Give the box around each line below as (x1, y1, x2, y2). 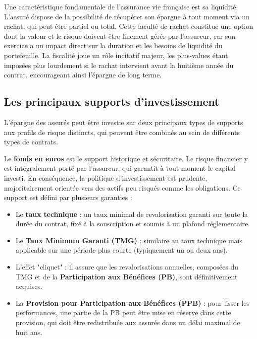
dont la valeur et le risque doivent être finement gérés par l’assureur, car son (4, 30, 235, 41)
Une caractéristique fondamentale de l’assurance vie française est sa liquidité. (4, 1, 238, 11)
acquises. (15, 281, 43, 291)
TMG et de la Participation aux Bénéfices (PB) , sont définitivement (15, 271, 238, 281)
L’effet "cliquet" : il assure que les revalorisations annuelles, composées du (15, 262, 239, 272)
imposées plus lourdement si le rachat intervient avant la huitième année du (4, 60, 234, 70)
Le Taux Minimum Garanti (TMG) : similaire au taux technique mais (15, 235, 243, 245)
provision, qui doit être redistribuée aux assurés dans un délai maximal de (15, 317, 240, 328)
